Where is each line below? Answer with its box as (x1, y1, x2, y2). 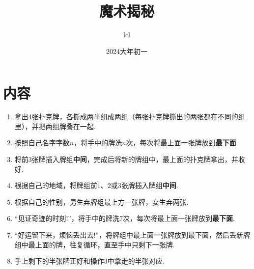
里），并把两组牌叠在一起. (14, 121, 96, 131)
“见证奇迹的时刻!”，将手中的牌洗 (14, 213, 119, 223)
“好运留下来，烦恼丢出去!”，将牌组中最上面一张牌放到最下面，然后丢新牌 (14, 230, 250, 240)
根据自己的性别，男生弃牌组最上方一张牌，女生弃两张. (14, 196, 189, 207)
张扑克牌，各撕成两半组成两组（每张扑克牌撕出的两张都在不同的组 (31, 111, 245, 122)
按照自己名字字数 (14, 137, 70, 148)
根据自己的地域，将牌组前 (14, 180, 97, 190)
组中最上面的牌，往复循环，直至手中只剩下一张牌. (14, 239, 175, 249)
